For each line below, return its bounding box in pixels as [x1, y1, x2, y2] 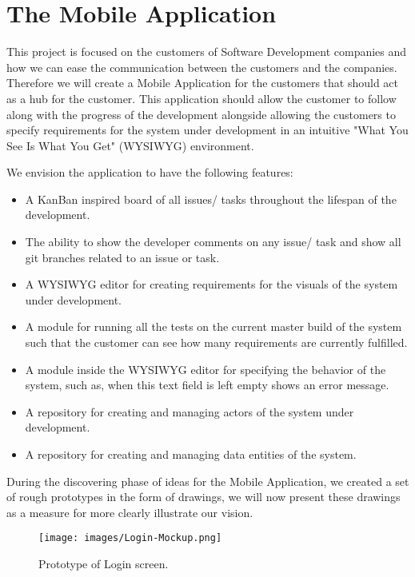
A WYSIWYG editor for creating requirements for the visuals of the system [25, 276, 398, 292]
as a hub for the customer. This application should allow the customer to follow [6, 90, 397, 106]
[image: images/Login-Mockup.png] [38, 532, 222, 544]
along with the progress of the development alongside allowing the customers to [6, 105, 396, 122]
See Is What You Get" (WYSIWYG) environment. [6, 137, 254, 153]
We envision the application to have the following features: [6, 164, 293, 181]
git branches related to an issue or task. [25, 249, 220, 265]
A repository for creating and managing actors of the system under [25, 403, 354, 420]
